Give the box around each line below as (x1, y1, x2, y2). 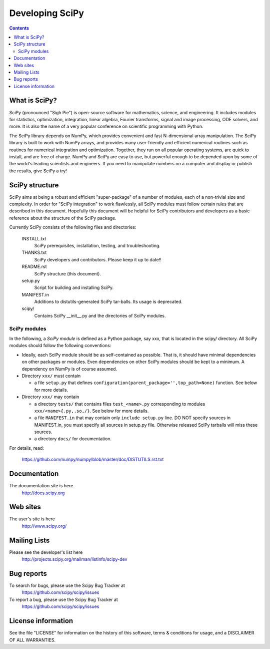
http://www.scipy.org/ (21, 523, 67, 529)
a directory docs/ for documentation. (34, 436, 112, 442)
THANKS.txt (21, 249, 47, 255)
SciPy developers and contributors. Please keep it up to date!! (34, 256, 162, 262)
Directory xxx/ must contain (21, 373, 81, 379)
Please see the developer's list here (9, 549, 83, 555)
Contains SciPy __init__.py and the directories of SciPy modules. (34, 312, 166, 318)
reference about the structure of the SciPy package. (9, 215, 117, 221)
